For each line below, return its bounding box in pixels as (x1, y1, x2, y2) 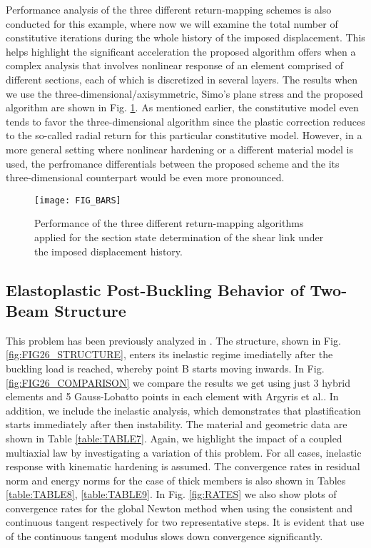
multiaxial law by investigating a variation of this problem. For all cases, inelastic (6, 445, 362, 460)
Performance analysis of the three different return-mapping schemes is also (6, 2, 332, 16)
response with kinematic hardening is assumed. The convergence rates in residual (6, 459, 360, 474)
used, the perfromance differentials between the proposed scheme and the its (6, 156, 340, 171)
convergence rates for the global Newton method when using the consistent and (6, 500, 353, 515)
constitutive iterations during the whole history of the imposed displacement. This (6, 30, 365, 45)
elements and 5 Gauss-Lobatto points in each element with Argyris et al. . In (6, 389, 339, 404)
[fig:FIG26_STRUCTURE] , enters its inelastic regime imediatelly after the (6, 347, 333, 362)
